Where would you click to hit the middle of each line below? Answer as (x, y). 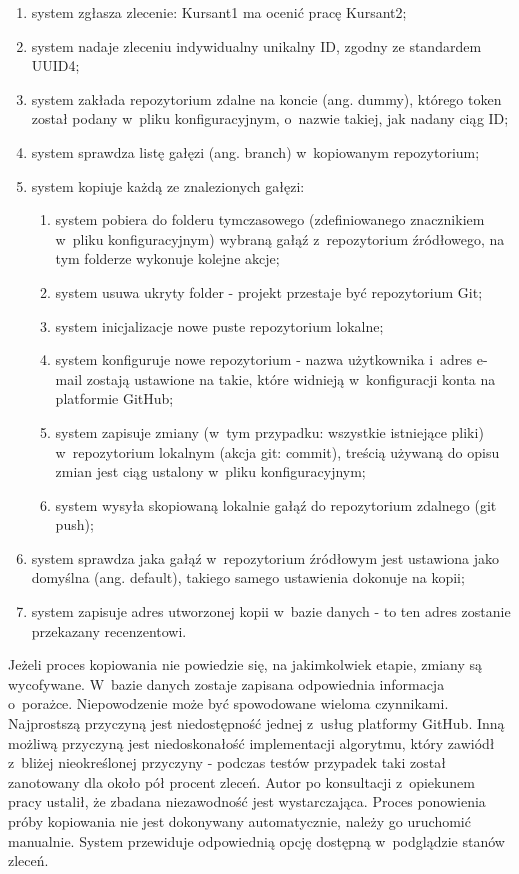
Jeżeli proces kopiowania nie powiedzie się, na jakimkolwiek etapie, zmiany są (245, 664)
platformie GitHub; (114, 398)
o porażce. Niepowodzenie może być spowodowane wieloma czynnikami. (228, 703)
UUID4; (55, 65)
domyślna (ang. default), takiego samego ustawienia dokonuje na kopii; (248, 577)
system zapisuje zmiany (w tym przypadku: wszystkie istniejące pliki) (269, 431)
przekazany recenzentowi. (109, 630)
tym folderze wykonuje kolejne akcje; (167, 258)
